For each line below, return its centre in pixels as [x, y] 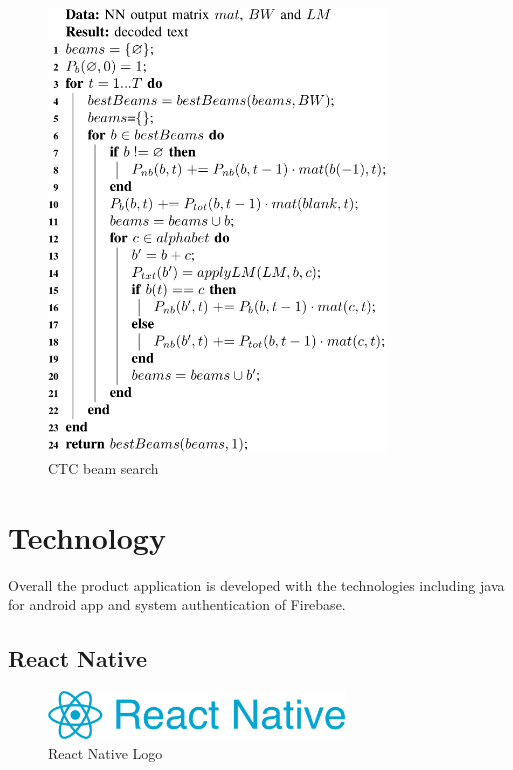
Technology [87, 536]
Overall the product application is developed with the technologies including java [256, 584]
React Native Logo [105, 752]
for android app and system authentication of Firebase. [177, 604]
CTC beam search [103, 468]
